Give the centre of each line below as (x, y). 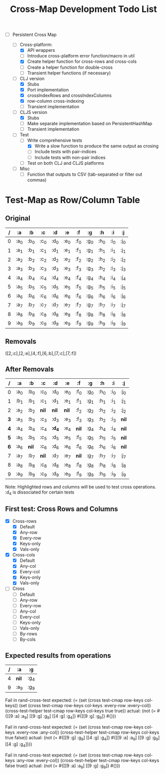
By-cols (28, 639)
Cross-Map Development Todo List (83, 9)
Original (18, 218)
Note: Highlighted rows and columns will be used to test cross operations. (81, 487)
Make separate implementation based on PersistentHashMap (90, 124)
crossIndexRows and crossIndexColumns (69, 95)
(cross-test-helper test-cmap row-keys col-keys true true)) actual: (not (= (81, 711)
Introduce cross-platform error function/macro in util (81, 56)
